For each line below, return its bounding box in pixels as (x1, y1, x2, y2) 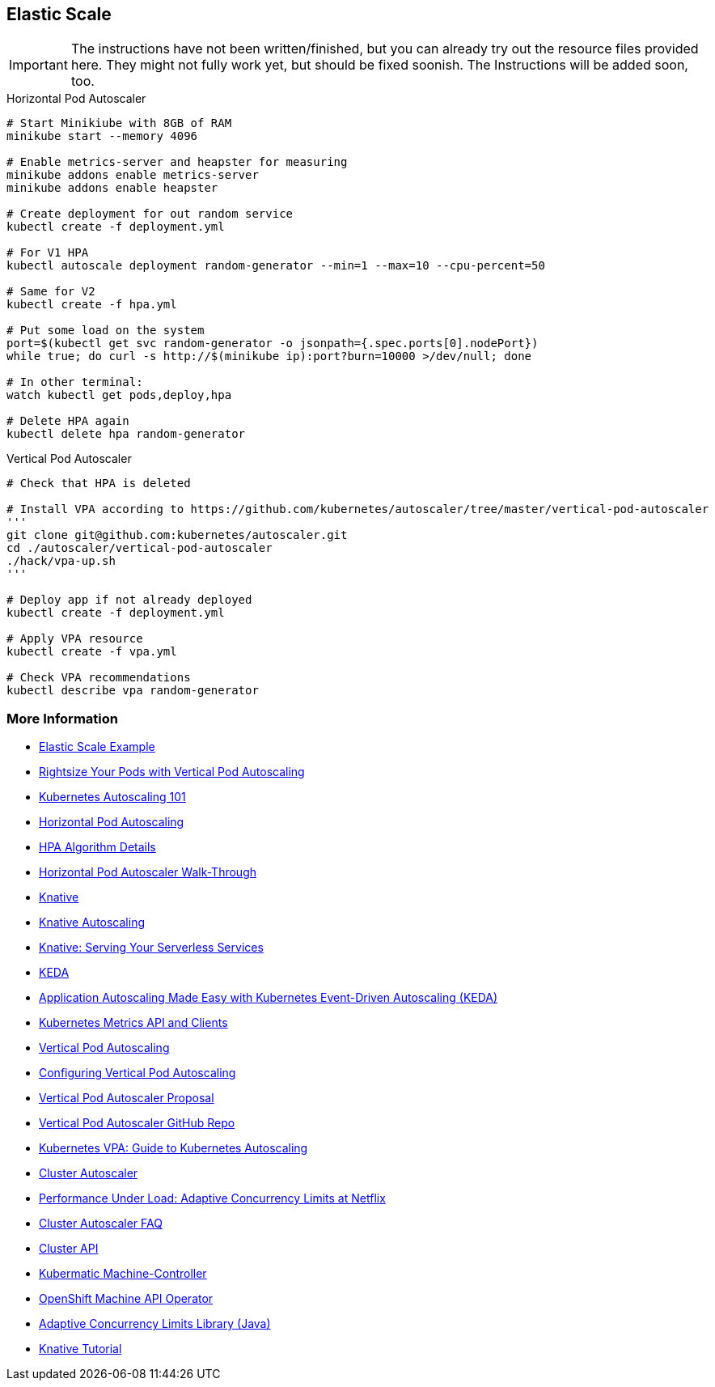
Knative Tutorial (39, 1342, 122, 1356)
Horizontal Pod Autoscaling (39, 815, 184, 829)
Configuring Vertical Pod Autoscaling (39, 1066, 236, 1080)
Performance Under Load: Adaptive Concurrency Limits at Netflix (39, 1191, 386, 1206)
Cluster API (39, 1241, 99, 1256)
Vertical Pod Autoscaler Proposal (39, 1091, 214, 1105)
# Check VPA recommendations (6, 671, 191, 685)
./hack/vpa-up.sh (6, 554, 116, 568)
